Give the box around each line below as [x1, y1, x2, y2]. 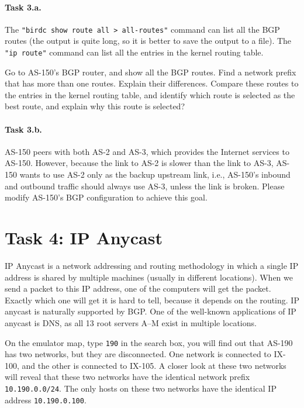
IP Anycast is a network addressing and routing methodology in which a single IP [5, 259, 299, 271]
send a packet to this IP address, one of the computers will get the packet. [5, 282, 271, 295]
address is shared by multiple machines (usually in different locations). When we [5, 271, 293, 283]
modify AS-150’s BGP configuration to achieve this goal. [5, 191, 208, 203]
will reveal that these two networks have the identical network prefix [5, 371, 250, 383]
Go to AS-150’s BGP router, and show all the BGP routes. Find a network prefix [5, 65, 296, 78]
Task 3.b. [5, 123, 42, 135]
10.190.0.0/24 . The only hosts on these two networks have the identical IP [5, 382, 277, 394]
